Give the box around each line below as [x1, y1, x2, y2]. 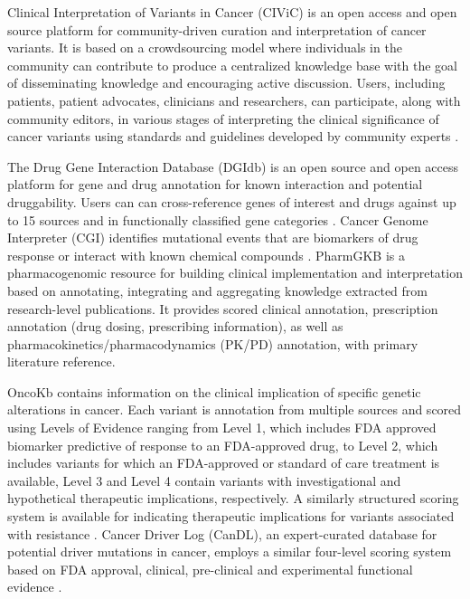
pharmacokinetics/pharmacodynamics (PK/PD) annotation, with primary [7, 334, 418, 353]
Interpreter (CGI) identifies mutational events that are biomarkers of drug [7, 228, 418, 247]
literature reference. [7, 352, 116, 371]
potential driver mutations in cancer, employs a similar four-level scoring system [7, 542, 452, 561]
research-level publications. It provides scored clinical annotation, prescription [7, 299, 438, 318]
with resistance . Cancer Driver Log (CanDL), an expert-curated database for [7, 524, 437, 543]
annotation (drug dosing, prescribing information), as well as [7, 317, 343, 336]
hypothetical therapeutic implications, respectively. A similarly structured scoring [7, 489, 459, 508]
